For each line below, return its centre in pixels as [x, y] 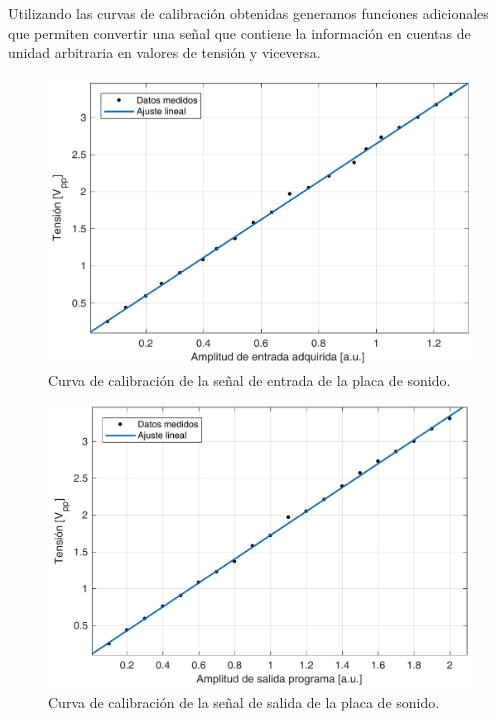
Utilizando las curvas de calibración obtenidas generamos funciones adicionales [248, 13]
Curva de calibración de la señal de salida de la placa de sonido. [244, 701]
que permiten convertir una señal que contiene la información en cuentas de [239, 32]
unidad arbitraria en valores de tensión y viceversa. [164, 52]
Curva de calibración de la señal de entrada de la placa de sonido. [249, 380]
